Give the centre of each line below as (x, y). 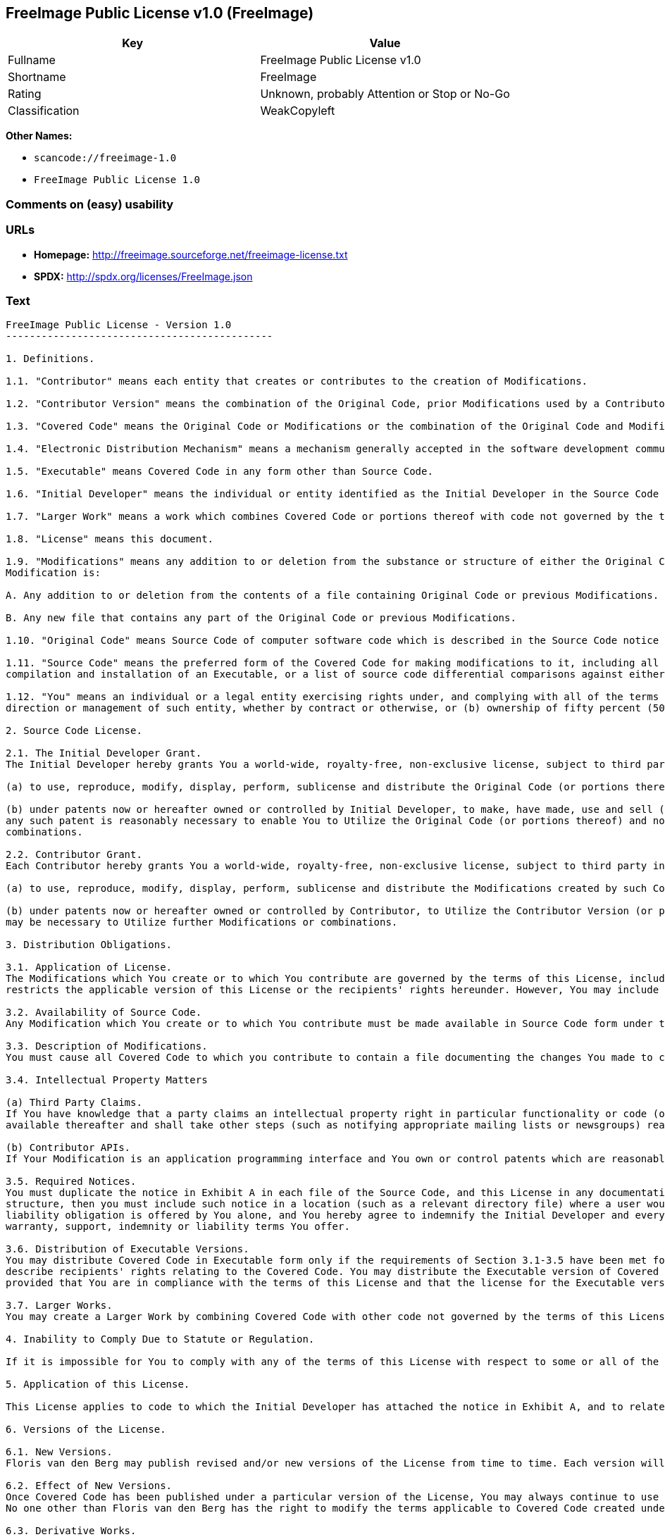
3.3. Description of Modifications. (107, 1046)
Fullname (32, 60)
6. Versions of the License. (86, 1430)
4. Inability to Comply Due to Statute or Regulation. (160, 1339)
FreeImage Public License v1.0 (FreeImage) (160, 13)
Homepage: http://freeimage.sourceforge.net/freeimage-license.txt (191, 254)
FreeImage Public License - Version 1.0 (119, 325)
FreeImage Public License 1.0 (117, 180)
